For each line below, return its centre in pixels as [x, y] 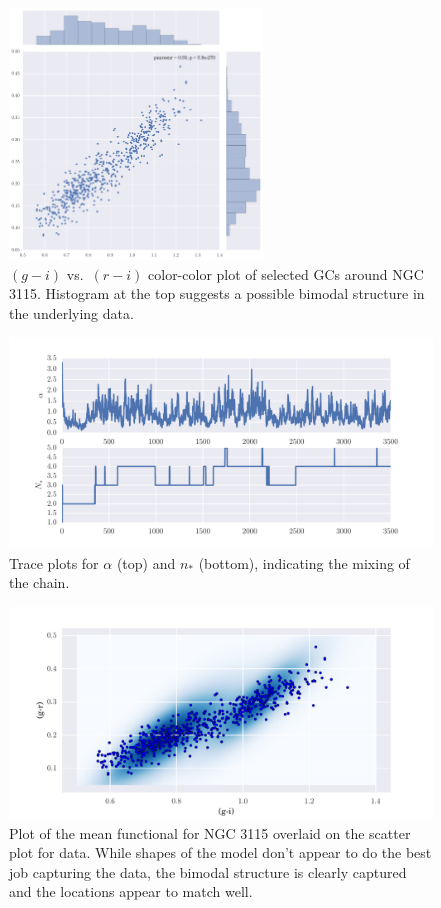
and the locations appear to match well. [131, 891]
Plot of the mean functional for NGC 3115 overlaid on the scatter [210, 832]
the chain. [39, 582]
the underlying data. [71, 312]
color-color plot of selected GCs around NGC [286, 273]
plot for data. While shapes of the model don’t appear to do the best [220, 852]
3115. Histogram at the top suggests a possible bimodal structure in [217, 293]
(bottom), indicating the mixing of [304, 562]
